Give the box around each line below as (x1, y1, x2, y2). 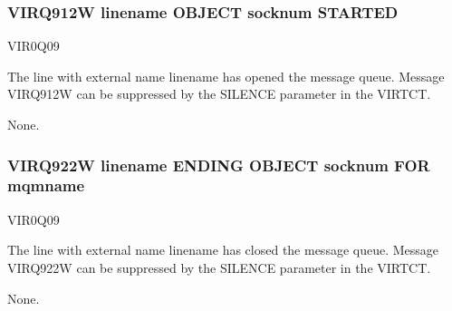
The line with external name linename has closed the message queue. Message (7, 240, 439, 259)
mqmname (7, 174, 85, 197)
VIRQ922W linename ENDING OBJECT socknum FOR (7, 153, 430, 176)
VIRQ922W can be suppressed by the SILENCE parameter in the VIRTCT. (7, 258, 431, 277)
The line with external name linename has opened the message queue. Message (7, 66, 445, 85)
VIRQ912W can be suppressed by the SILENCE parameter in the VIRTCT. (7, 84, 431, 103)
